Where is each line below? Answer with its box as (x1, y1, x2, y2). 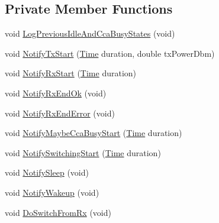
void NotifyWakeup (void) (5, 186, 99, 198)
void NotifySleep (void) (5, 166, 89, 179)
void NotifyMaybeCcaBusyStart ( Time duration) (5, 127, 182, 139)
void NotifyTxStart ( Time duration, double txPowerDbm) (5, 47, 215, 59)
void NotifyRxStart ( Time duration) (5, 67, 137, 79)
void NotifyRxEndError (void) (5, 106, 115, 119)
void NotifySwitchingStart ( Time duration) (5, 146, 161, 159)
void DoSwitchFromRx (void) (5, 206, 111, 218)
